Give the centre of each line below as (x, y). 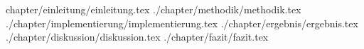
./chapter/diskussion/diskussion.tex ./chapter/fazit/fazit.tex (137, 37)
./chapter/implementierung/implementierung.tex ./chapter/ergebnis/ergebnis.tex (182, 23)
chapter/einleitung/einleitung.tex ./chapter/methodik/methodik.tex (154, 9)
